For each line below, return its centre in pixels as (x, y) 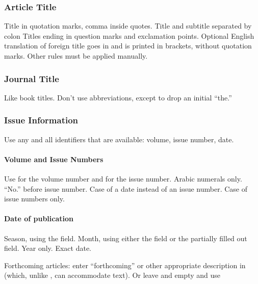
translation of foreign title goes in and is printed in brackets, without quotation (128, 46)
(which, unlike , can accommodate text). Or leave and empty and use (112, 275)
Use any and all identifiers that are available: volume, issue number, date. (119, 139)
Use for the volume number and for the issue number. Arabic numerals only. (123, 179)
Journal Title (32, 78)
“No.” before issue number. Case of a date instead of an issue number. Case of (126, 188)
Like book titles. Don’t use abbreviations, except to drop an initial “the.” (118, 97)
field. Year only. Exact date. (48, 248)
